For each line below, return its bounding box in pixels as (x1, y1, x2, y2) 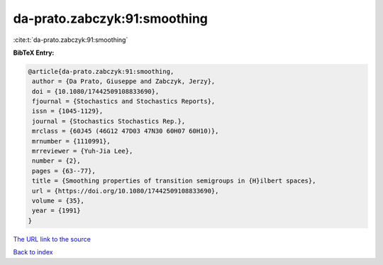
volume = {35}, (32, 197, 85, 205)
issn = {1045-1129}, (32, 107, 104, 115)
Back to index (13, 248, 53, 256)
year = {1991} (32, 207, 81, 215)
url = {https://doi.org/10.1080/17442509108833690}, (32, 187, 219, 195)
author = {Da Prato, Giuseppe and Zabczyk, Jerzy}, (32, 77, 216, 85)
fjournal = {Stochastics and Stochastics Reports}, (32, 97, 216, 106)
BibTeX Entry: (13, 48, 55, 57)
